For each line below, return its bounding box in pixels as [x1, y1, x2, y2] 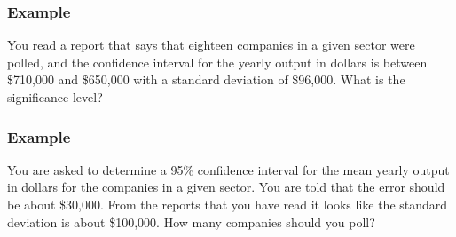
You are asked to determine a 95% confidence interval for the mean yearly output [7, 160, 450, 178]
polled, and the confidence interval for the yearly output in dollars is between [7, 52, 428, 71]
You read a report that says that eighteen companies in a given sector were [7, 36, 415, 54]
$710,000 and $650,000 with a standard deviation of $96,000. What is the [7, 70, 405, 89]
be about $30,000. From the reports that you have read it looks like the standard [7, 195, 448, 213]
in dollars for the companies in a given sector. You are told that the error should [7, 178, 445, 196]
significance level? [7, 88, 103, 106]
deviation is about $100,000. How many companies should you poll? [7, 212, 375, 231]
